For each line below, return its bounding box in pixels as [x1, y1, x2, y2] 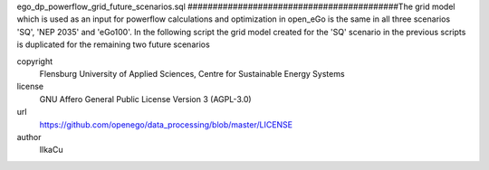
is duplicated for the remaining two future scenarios [16, 39, 210, 50]
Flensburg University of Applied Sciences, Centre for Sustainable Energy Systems [39, 68, 345, 79]
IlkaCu [39, 145, 63, 156]
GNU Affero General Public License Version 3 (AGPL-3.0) [39, 93, 253, 104]
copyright [16, 55, 53, 67]
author [16, 131, 42, 142]
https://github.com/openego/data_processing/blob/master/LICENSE [39, 118, 293, 130]
